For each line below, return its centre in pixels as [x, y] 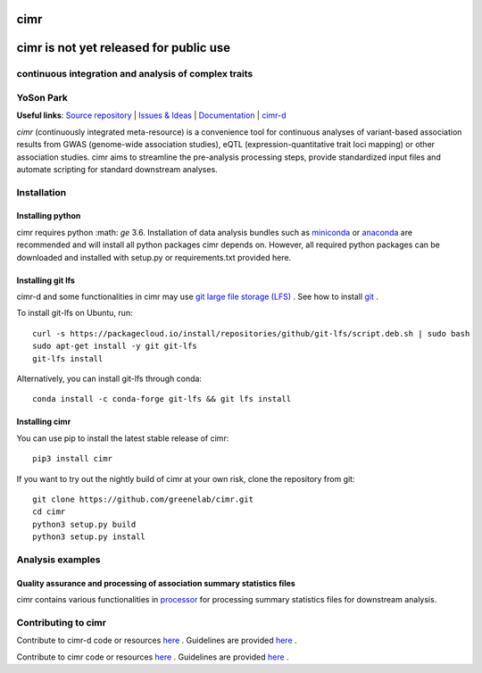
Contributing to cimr [62, 622]
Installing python [49, 216]
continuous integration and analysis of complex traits [135, 74]
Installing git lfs [46, 280]
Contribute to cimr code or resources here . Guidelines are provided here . [153, 657]
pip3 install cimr [73, 459]
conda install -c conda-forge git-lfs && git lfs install [162, 399]
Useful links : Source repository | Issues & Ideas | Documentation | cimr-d [151, 115]
